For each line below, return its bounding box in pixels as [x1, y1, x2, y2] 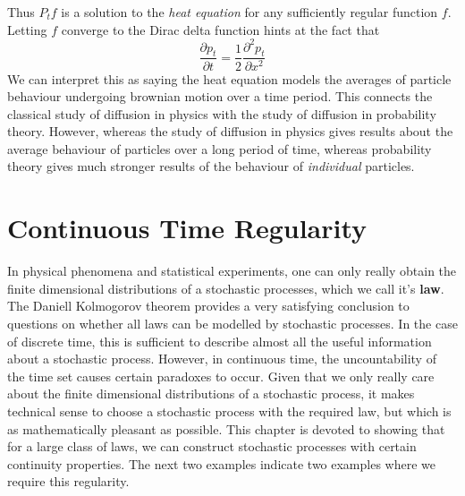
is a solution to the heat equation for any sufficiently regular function [61, 3, 438, 21]
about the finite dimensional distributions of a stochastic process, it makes [7, 384, 415, 403]
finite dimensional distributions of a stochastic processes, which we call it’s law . [7, 278, 444, 297]
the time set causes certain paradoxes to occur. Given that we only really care [7, 366, 435, 385]
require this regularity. [7, 472, 130, 491]
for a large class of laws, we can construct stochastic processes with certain [7, 437, 417, 456]
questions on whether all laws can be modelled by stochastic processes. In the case [7, 313, 458, 332]
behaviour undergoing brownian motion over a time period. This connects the [7, 87, 433, 106]
